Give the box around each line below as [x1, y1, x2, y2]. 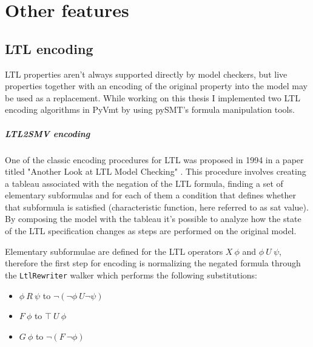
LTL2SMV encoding [5, 127, 90, 140]
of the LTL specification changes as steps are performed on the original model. [5, 224, 297, 237]
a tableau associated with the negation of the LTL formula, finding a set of [5, 177, 283, 189]
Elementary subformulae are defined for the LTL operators [5, 244, 223, 257]
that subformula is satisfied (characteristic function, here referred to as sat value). [5, 200, 309, 213]
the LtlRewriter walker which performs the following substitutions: [5, 268, 257, 281]
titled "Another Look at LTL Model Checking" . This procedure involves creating [5, 165, 306, 178]
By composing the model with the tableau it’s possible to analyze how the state [5, 212, 301, 225]
